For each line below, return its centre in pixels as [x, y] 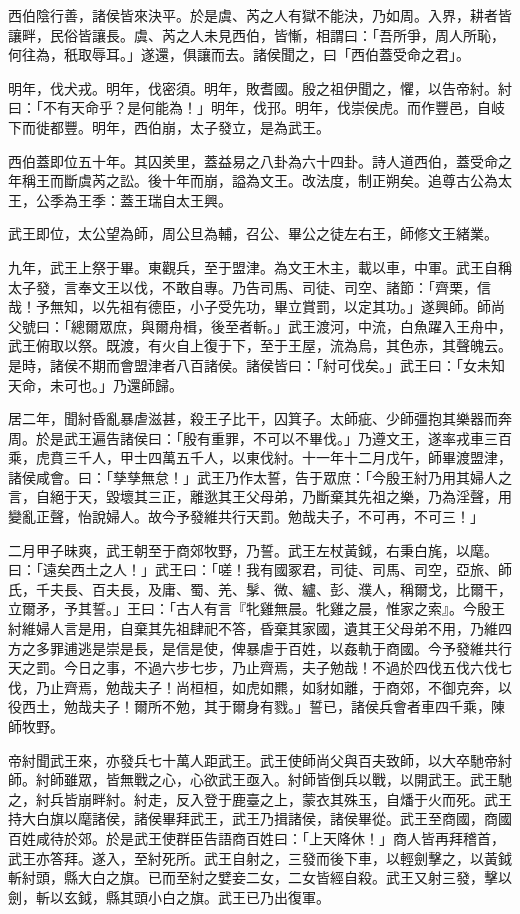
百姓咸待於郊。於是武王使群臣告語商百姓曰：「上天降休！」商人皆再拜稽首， [256, 837]
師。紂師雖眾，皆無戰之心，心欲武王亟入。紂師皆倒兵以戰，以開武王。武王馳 [260, 779]
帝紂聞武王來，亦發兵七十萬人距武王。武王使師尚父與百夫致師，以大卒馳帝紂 [260, 759]
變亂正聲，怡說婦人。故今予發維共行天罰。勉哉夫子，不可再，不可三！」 [246, 516]
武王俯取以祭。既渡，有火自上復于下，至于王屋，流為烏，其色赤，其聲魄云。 [260, 345]
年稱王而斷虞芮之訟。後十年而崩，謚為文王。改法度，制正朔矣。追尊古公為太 [260, 180]
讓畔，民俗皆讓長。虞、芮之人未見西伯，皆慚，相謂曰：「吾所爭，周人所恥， [256, 34]
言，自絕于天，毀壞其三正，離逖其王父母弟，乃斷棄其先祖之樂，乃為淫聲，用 [260, 496]
